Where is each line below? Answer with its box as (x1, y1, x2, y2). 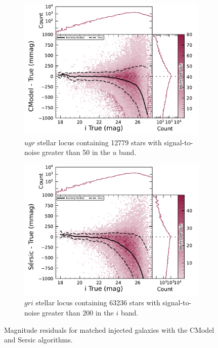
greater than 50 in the (42, 147, 110, 157)
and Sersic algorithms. (4, 334, 73, 345)
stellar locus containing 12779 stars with (37, 137, 162, 147)
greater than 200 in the (42, 307, 114, 318)
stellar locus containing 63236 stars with (35, 297, 160, 308)
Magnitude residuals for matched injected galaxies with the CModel (4, 324, 214, 335)
